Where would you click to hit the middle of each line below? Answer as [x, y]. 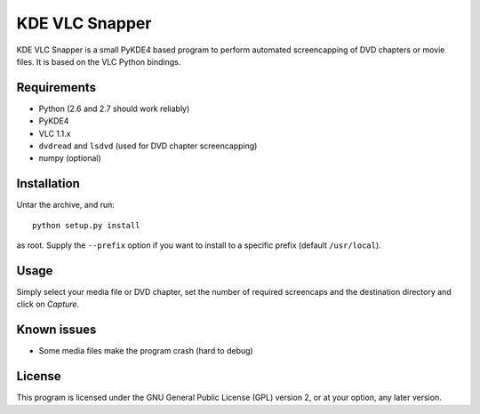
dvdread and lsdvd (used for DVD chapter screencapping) [148, 146]
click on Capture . [48, 304]
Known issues [56, 330]
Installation [48, 183]
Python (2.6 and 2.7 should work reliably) [114, 108]
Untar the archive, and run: [66, 205]
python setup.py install [86, 225]
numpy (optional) [70, 158]
